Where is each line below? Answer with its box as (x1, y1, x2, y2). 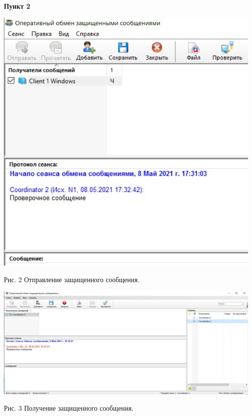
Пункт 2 (4, 1, 31, 11)
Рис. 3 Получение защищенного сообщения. (4, 403, 134, 413)
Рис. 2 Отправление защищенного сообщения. (4, 274, 140, 284)
